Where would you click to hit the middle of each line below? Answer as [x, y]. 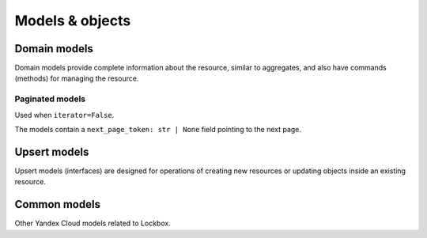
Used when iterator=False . [64, 115]
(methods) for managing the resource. [77, 78]
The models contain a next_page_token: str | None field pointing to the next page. [158, 129]
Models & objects [73, 21]
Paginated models [50, 99]
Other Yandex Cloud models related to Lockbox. [93, 223]
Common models [57, 204]
